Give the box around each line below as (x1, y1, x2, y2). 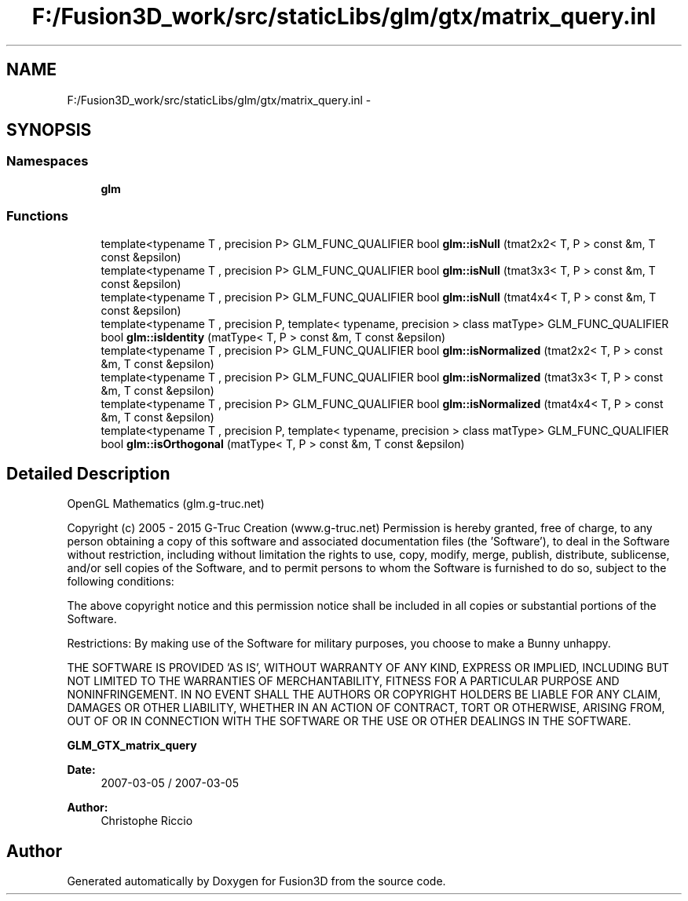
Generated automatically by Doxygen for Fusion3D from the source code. (67, 874, 446, 888)
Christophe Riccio (101, 814, 193, 828)
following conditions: (67, 575, 174, 589)
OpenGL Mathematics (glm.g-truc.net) (67, 497, 265, 511)
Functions (6, 208, 68, 224)
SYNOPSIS (6, 120, 92, 140)
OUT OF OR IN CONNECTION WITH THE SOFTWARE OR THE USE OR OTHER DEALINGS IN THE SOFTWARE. (67, 714, 631, 728)
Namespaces (6, 153, 89, 170)
